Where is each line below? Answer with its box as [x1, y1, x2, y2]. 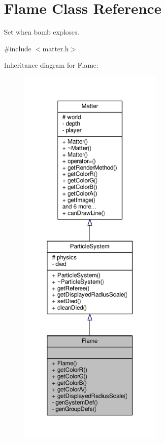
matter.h [42, 43, 69, 53]
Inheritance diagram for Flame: [4, 60, 99, 70]
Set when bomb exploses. [4, 27, 79, 37]
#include [4, 43, 32, 53]
